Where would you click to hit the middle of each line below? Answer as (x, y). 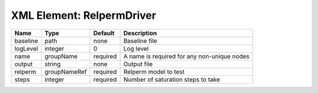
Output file (138, 64)
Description (140, 33)
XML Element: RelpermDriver (83, 15)
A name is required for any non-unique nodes (186, 56)
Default (104, 33)
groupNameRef (66, 72)
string (53, 64)
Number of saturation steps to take (172, 79)
